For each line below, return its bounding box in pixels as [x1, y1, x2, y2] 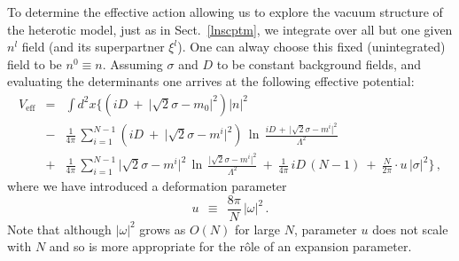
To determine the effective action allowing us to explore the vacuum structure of [7, 3, 443, 20]
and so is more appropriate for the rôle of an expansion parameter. [49, 237, 412, 256]
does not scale [372, 219, 448, 238]
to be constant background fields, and [216, 54, 422, 73]
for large [235, 219, 281, 238]
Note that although [7, 219, 112, 238]
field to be [7, 54, 62, 73]
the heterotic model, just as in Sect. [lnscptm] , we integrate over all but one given [7, 20, 453, 38]
